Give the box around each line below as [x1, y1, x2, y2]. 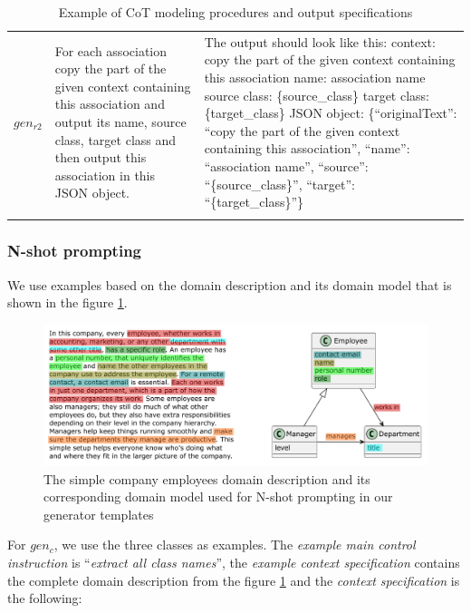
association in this [54, 165, 156, 184]
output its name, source [54, 112, 187, 131]
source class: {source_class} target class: [204, 85, 430, 104]
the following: [7, 589, 82, 608]
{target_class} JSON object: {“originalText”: [204, 103, 457, 122]
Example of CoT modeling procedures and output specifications [58, 3, 413, 21]
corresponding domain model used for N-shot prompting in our [43, 487, 393, 506]
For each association [54, 41, 168, 60]
